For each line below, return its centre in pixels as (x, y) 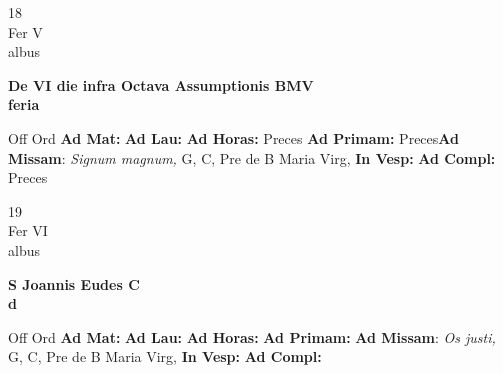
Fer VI (28, 230)
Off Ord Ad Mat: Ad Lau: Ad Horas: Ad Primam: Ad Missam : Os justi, (252, 336)
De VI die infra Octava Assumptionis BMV (161, 84)
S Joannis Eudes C (74, 283)
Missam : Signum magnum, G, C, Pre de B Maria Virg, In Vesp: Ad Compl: (252, 157)
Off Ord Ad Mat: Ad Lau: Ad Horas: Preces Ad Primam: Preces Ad (233, 137)
